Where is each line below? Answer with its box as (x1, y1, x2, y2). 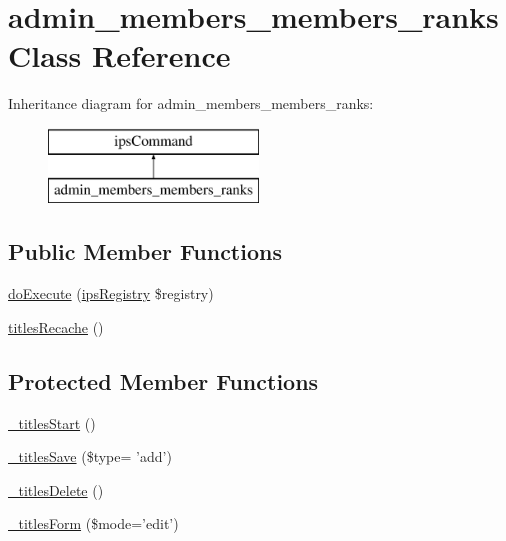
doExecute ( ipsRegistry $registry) (8, 283, 214, 304)
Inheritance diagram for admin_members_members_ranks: (8, 93, 374, 114)
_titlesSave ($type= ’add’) (8, 446, 172, 467)
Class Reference (8, 35, 231, 76)
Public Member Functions (8, 236, 282, 267)
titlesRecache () (8, 316, 104, 337)
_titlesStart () (8, 412, 96, 433)
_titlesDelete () (8, 479, 104, 500)
